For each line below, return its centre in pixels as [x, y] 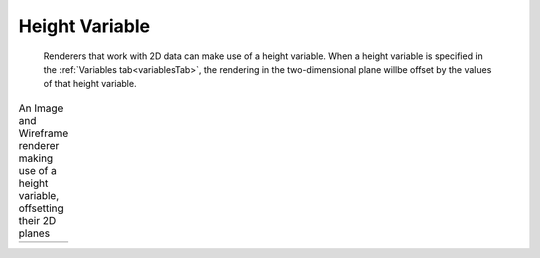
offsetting [41, 208]
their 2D [37, 220]
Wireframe [43, 133]
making [36, 158]
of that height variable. [90, 84]
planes [34, 233]
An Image [41, 108]
